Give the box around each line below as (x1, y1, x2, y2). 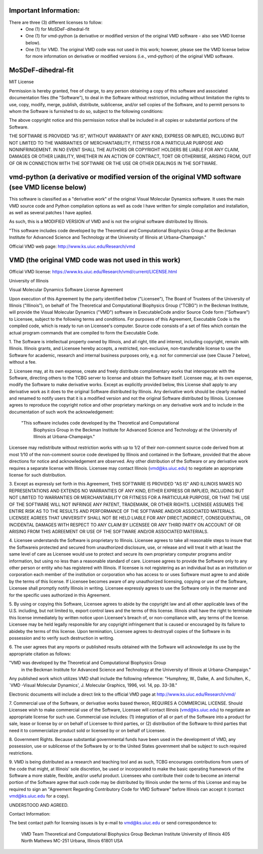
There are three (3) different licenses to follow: (9, 19, 103, 25)
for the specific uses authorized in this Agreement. (9, 592, 111, 598)
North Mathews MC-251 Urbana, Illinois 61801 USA (21, 838, 123, 844)
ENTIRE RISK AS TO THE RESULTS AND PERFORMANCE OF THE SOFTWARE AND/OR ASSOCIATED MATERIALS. (9, 508, 236, 514)
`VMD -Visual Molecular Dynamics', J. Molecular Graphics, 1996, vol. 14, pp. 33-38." (9, 682, 177, 688)
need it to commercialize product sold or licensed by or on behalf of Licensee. (9, 727, 166, 733)
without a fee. (9, 359, 37, 365)
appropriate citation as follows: (9, 650, 71, 657)
